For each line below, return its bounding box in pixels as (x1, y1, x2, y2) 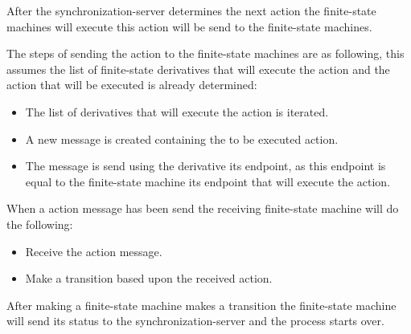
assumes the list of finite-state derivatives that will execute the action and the (6, 60, 390, 77)
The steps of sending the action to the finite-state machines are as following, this (6, 45, 405, 62)
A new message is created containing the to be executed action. (25, 130, 339, 147)
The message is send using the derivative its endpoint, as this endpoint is (25, 157, 386, 174)
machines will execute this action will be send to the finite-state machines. (6, 18, 372, 35)
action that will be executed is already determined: (6, 76, 257, 93)
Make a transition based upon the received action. (25, 270, 273, 287)
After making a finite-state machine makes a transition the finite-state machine (6, 296, 397, 313)
